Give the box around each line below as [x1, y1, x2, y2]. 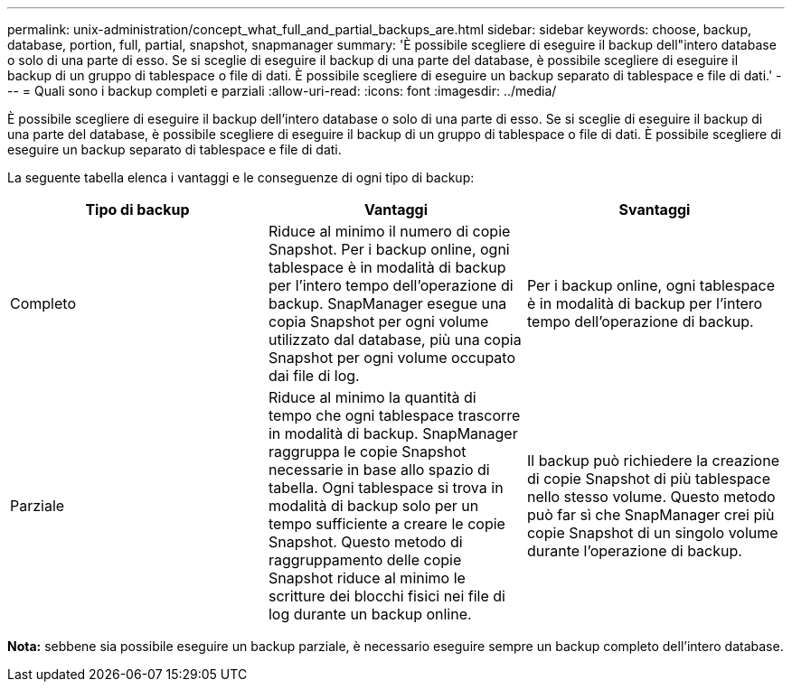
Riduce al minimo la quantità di [268, 388, 476, 406]
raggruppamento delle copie [268, 551, 462, 569]
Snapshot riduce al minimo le [268, 569, 466, 587]
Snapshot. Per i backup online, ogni [268, 240, 510, 258]
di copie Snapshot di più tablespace [526, 470, 771, 488]
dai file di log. [268, 367, 360, 385]
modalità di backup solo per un [268, 497, 479, 515]
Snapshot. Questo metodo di [268, 533, 463, 551]
